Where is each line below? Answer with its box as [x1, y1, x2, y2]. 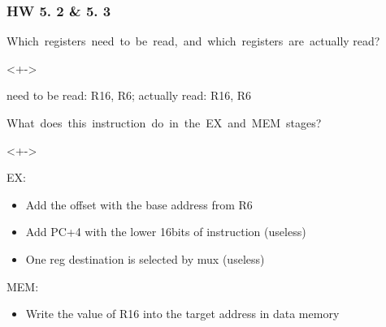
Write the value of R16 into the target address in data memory [25, 305, 340, 322]
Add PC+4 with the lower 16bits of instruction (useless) [25, 223, 306, 240]
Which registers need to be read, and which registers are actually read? [7, 32, 380, 49]
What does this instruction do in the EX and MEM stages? [7, 114, 322, 131]
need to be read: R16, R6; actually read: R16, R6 [7, 87, 252, 104]
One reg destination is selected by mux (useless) [25, 250, 265, 267]
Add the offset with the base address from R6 [25, 196, 253, 213]
